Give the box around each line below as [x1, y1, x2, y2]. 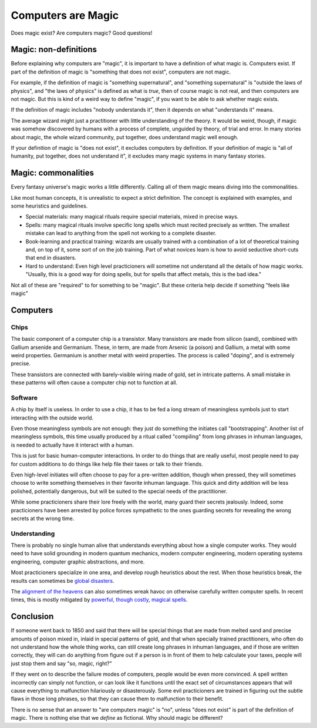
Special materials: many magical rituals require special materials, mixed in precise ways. [25, 213, 239, 220]
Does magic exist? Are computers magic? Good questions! [11, 29, 153, 36]
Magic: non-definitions [11, 45, 97, 55]
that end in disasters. [25, 254, 76, 261]
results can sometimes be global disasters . [11, 577, 114, 584]
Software [11, 394, 38, 402]
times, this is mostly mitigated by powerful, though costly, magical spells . [11, 596, 188, 603]
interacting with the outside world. [11, 414, 94, 421]
